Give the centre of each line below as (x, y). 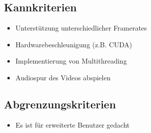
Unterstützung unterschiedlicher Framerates (81, 28)
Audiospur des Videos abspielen (63, 77)
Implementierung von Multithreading (71, 61)
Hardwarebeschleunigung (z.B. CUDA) (74, 44)
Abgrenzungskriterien (60, 104)
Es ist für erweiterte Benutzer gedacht (73, 124)
